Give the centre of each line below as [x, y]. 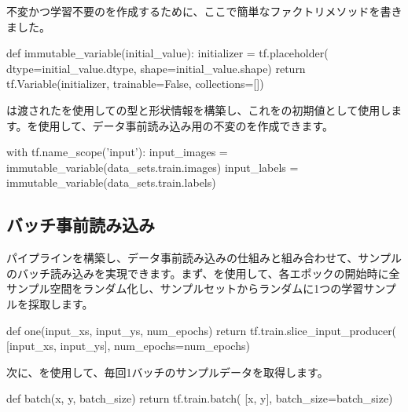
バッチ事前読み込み [81, 225]
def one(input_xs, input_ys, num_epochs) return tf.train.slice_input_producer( [202, 330]
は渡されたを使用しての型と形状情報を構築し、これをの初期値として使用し [199, 109]
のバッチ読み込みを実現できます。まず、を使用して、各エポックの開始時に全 [203, 273]
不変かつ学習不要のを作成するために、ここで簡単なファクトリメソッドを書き [204, 11]
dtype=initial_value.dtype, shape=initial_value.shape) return [156, 68]
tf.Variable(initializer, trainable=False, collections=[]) [135, 84]
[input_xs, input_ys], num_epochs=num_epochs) [128, 346]
